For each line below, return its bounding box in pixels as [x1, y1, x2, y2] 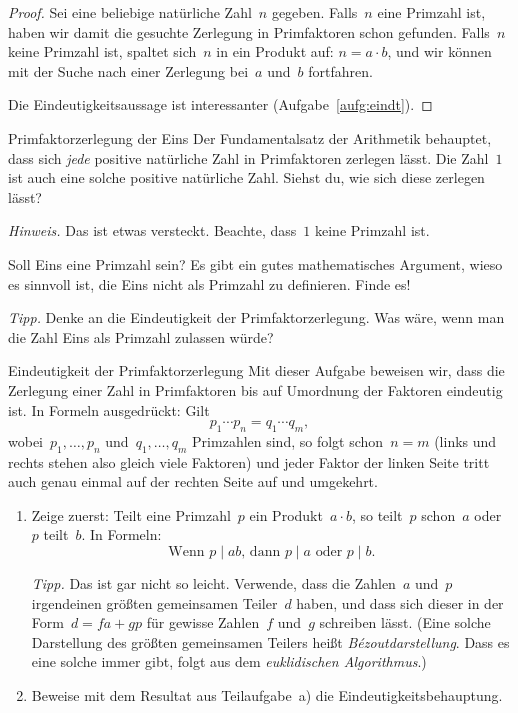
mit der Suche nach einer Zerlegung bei [8, 60, 249, 81]
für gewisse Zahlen [146, 612, 260, 633]
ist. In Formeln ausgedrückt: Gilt [8, 399, 210, 420]
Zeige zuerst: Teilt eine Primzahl [31, 504, 231, 525]
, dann [241, 545, 281, 560]
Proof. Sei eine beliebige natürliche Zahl [8, 2, 252, 22]
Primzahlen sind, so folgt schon [192, 430, 384, 451]
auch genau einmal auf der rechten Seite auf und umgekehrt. [8, 471, 378, 492]
